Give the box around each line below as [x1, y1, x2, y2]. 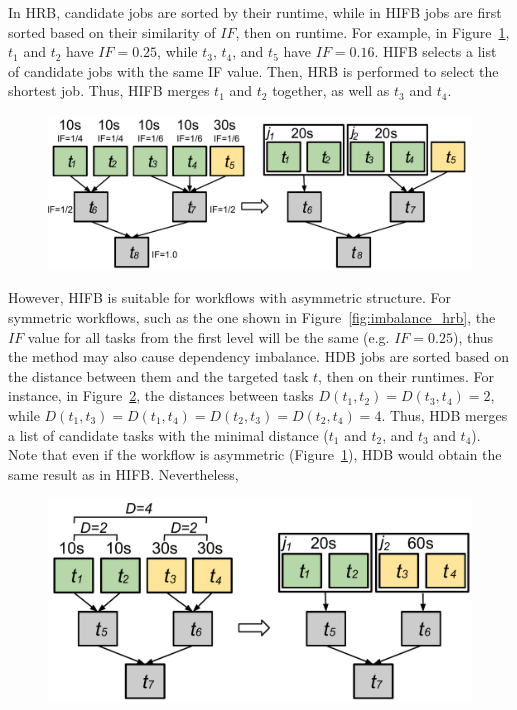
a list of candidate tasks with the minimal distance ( [8, 424, 329, 445]
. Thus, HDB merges [381, 404, 508, 425]
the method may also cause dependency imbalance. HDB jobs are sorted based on [8, 346, 509, 367]
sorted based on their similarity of [8, 21, 216, 42]
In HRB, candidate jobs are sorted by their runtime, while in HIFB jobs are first [8, 2, 502, 22]
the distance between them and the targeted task [8, 365, 309, 386]
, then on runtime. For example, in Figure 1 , [235, 21, 510, 42]
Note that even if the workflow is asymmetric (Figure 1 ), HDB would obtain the [8, 444, 502, 465]
